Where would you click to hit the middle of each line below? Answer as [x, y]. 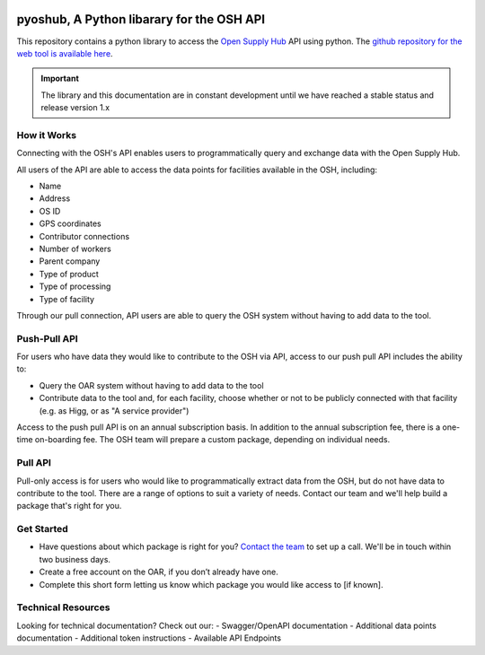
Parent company [70, 261]
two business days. [75, 559]
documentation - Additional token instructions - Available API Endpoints [149, 638]
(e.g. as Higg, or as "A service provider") [114, 410]
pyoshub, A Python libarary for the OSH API [141, 19]
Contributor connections [84, 236]
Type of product [69, 274]
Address [55, 198]
